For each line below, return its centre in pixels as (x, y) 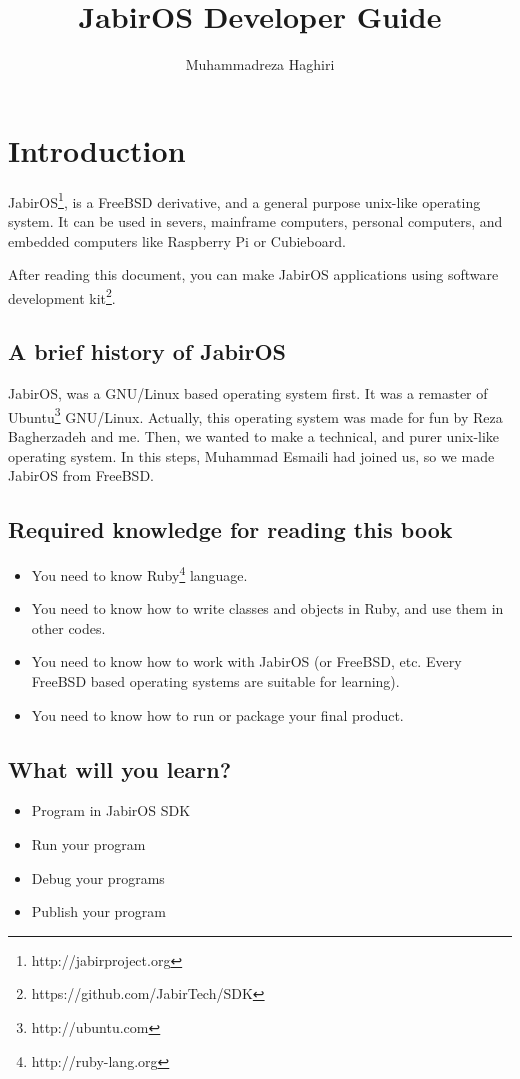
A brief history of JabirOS (147, 351)
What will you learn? (120, 768)
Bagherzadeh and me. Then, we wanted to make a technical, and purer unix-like (254, 435)
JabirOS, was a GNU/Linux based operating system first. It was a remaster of (248, 393)
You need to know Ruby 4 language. (139, 573)
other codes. (68, 627)
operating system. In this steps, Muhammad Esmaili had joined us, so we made (251, 455)
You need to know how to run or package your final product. (217, 714)
